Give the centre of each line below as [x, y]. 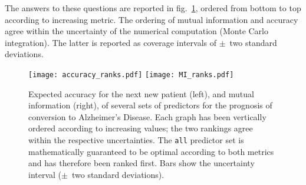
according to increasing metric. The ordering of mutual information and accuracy [152, 19]
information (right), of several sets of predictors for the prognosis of [150, 105]
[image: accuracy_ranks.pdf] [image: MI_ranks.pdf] [131, 75]
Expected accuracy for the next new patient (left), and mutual [141, 93]
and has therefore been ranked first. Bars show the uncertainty [142, 163]
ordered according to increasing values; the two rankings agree [141, 128]
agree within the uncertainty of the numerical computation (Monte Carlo [137, 31]
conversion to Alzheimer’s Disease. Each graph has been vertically [147, 116]
